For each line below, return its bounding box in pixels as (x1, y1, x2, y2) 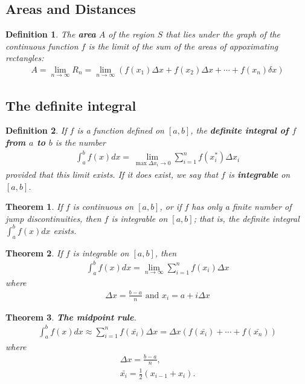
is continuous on (72, 200, 134, 213)
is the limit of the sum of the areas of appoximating (88, 39, 278, 52)
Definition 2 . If (5, 124, 67, 137)
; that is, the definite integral (193, 212, 300, 224)
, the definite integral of (190, 124, 289, 137)
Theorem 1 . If (5, 200, 63, 213)
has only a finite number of (191, 200, 292, 213)
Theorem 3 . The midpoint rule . (5, 310, 136, 323)
